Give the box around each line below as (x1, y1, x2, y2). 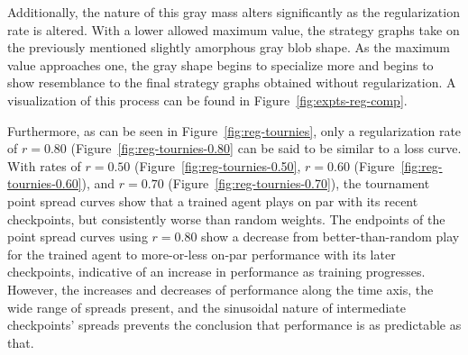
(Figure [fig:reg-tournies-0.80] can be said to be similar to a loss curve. (70, 139, 462, 158)
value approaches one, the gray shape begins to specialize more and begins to (7, 55, 434, 74)
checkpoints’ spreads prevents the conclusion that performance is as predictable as (7, 315, 462, 334)
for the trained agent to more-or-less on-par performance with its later (7, 244, 396, 263)
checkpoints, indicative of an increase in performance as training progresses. (7, 262, 426, 281)
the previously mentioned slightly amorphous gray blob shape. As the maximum (7, 38, 450, 57)
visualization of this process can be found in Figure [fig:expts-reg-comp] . (7, 90, 408, 109)
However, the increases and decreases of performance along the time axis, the (7, 279, 434, 298)
